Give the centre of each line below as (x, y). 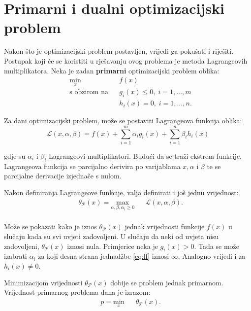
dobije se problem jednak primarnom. (167, 282)
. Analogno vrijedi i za (212, 256)
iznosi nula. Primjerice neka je (112, 246)
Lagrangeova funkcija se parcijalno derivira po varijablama (92, 166)
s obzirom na (89, 92)
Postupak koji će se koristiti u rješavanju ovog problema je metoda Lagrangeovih (126, 60)
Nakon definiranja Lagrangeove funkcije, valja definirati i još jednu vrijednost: (121, 192)
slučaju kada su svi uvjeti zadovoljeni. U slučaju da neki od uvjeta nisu (111, 236)
